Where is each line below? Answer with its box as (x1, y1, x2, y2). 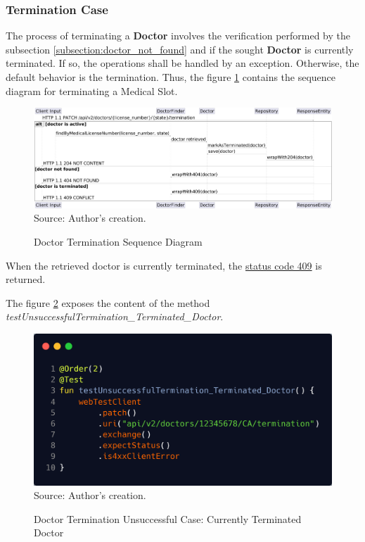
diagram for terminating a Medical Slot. (6, 83, 178, 98)
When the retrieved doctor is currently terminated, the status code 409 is (6, 258, 322, 272)
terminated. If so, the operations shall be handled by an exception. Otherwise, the (6, 56, 359, 70)
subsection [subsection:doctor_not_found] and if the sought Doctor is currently (6, 42, 354, 56)
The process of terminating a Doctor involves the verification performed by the (6, 28, 350, 43)
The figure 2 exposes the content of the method (6, 295, 210, 310)
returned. (6, 272, 46, 286)
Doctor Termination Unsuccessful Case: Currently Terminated (34, 511, 302, 526)
